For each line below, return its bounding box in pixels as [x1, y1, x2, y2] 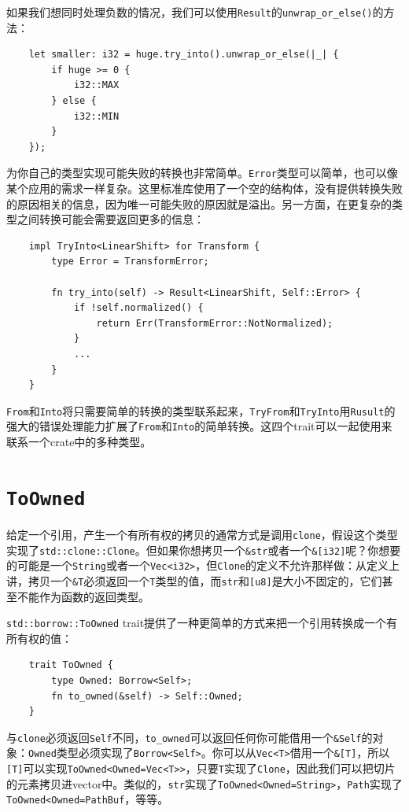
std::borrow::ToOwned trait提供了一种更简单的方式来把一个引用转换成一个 [6, 615, 387, 631]
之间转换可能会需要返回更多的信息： [17, 211, 204, 227]
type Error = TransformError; [51, 256, 209, 268]
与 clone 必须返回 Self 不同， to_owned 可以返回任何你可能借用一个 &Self [6, 729, 362, 745]
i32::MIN [73, 110, 120, 122]
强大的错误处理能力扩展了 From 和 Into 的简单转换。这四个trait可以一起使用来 [6, 418, 392, 434]
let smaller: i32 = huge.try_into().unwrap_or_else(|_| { [28, 49, 339, 61]
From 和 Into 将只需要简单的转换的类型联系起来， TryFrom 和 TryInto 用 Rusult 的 [6, 402, 396, 419]
